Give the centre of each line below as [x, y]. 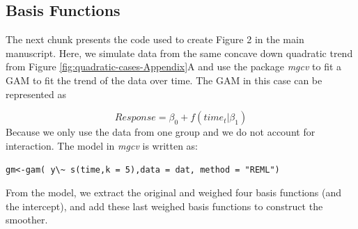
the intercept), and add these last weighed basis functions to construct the [164, 206]
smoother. [27, 220]
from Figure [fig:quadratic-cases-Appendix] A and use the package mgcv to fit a [174, 66]
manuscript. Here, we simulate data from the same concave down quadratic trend [179, 53]
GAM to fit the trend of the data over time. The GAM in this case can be [164, 80]
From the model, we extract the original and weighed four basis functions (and [174, 192]
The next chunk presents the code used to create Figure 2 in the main [155, 39]
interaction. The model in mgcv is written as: [102, 145]
